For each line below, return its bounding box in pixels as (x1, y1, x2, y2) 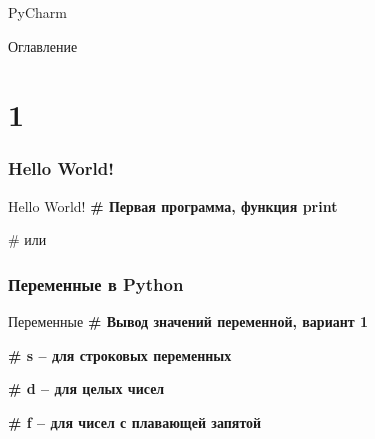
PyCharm (8, 2, 67, 22)
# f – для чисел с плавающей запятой (8, 411, 262, 432)
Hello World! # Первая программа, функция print (8, 195, 338, 216)
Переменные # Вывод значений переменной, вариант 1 (8, 311, 369, 332)
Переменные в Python (8, 271, 184, 296)
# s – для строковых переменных (8, 344, 232, 365)
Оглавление (8, 35, 78, 56)
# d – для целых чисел (8, 378, 165, 399)
